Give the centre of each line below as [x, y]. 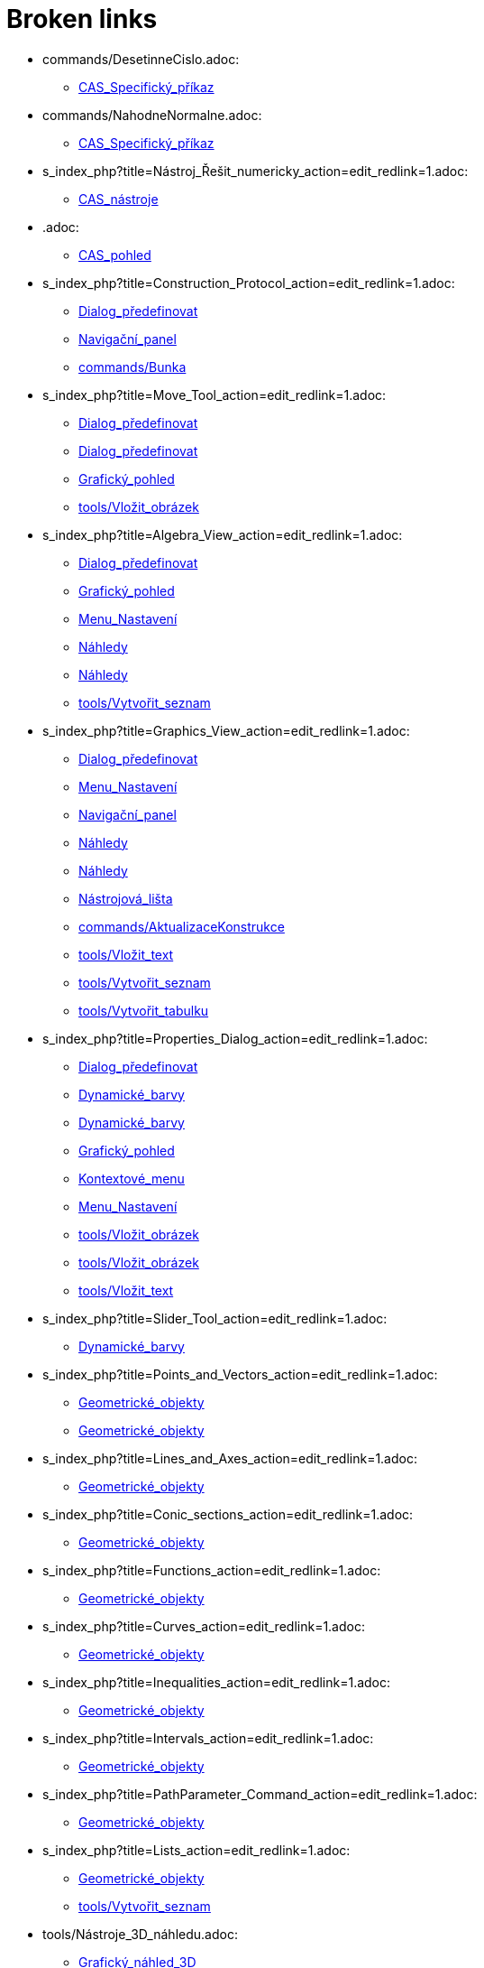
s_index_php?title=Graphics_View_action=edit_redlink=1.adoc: [226, 730]
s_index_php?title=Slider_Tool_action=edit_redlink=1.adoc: [215, 1318]
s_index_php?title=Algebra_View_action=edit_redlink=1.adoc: [223, 534]
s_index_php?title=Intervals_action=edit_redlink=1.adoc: [208, 1738]
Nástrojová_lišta [126, 898]
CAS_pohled [115, 255]
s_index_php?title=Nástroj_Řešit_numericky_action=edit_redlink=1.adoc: [256, 171]
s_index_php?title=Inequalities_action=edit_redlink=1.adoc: [217, 1682]
